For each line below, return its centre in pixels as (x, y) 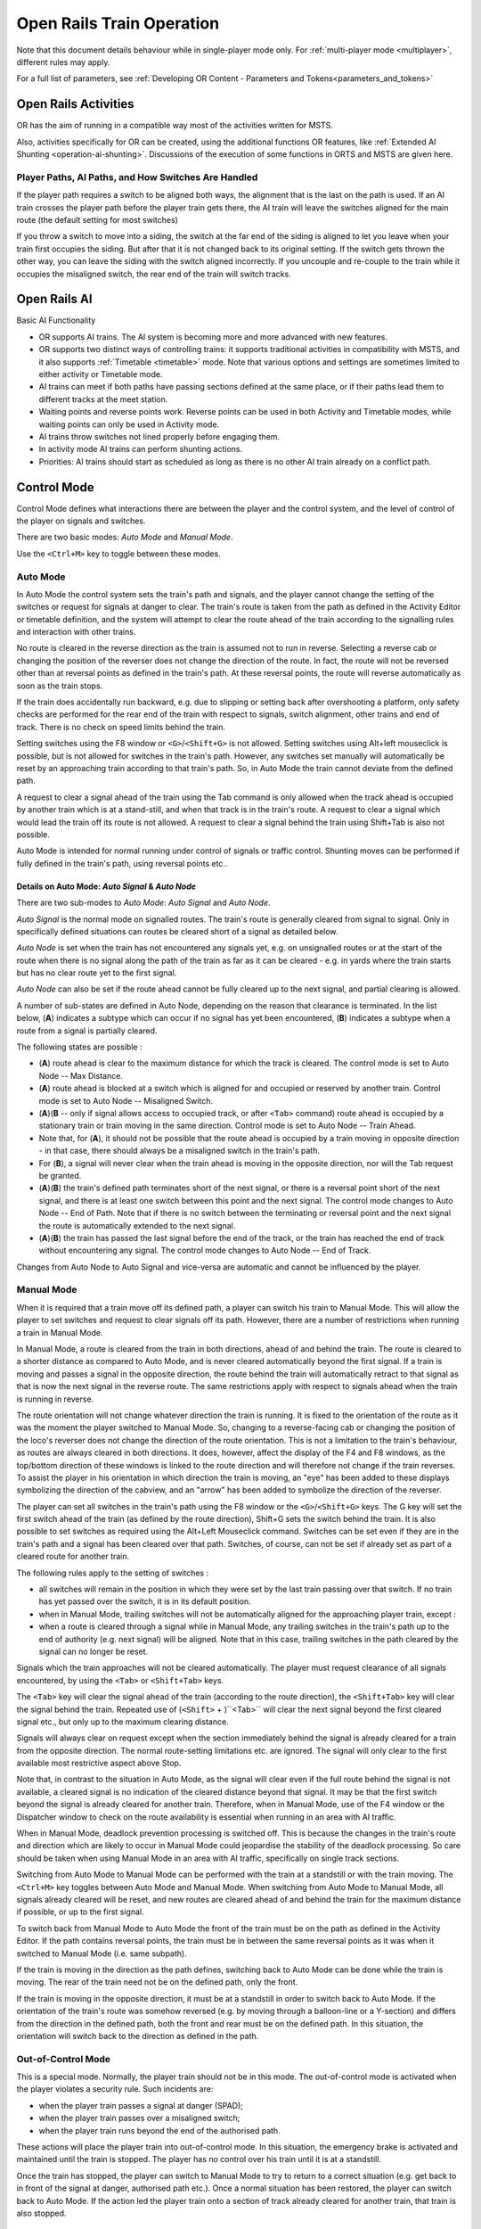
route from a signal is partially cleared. (87, 1031)
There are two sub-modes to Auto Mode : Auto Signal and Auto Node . (143, 903)
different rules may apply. (63, 62)
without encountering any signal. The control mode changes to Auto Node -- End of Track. (205, 1250)
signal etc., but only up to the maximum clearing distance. (122, 1722)
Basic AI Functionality (56, 320)
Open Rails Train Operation (118, 23)
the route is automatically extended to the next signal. (137, 1225)
